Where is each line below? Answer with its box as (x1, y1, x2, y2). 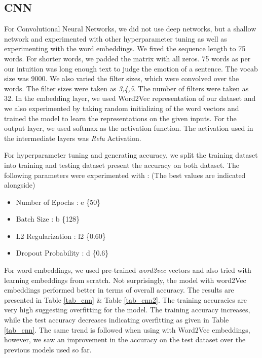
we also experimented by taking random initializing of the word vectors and (4, 102, 239, 113)
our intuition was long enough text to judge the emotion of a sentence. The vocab (4, 63, 258, 74)
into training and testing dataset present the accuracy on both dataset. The (4, 159, 239, 170)
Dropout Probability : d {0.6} (16, 247, 109, 258)
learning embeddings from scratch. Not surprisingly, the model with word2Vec (4, 274, 246, 285)
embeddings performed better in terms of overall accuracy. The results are (4, 284, 234, 295)
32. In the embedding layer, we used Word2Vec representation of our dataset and (4, 93, 256, 103)
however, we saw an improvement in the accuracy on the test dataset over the (4, 334, 246, 345)
